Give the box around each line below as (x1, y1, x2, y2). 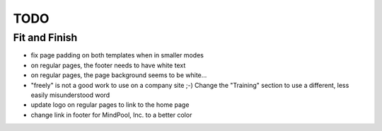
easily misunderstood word (30, 91, 110, 99)
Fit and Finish (13, 31, 78, 44)
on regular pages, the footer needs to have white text (30, 61, 186, 69)
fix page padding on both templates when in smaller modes (30, 51, 204, 59)
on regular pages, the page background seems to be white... (30, 71, 207, 79)
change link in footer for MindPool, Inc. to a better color (30, 110, 192, 119)
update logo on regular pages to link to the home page (30, 101, 190, 109)
